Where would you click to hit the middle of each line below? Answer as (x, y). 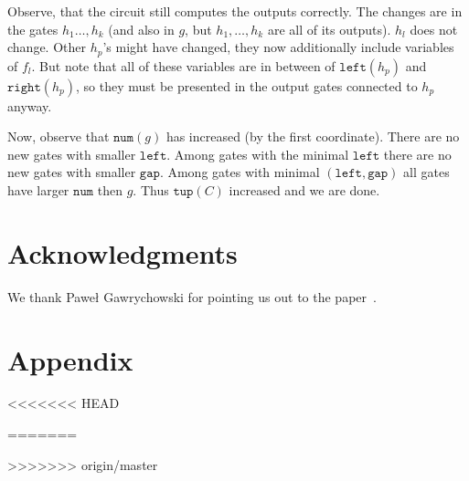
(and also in (141, 29)
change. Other (47, 47)
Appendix (70, 359)
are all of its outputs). (329, 29)
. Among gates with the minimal (258, 154)
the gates (33, 29)
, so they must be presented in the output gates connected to (247, 85)
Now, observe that (59, 136)
